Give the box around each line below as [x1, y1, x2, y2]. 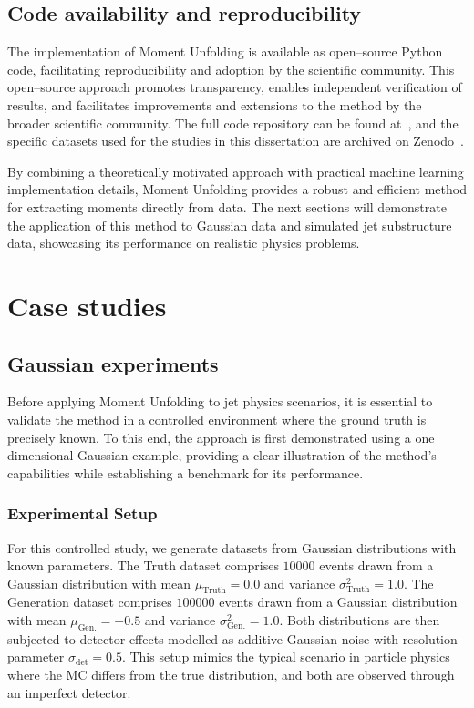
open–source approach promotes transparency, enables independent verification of [7, 77, 462, 97]
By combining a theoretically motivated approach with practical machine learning [7, 161, 464, 180]
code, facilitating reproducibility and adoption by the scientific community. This [7, 59, 455, 78]
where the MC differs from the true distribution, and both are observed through [7, 665, 455, 684]
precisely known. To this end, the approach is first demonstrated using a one [7, 427, 435, 446]
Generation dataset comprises [7, 592, 172, 611]
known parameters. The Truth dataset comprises [7, 556, 279, 575]
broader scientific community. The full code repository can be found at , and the [7, 113, 459, 132]
